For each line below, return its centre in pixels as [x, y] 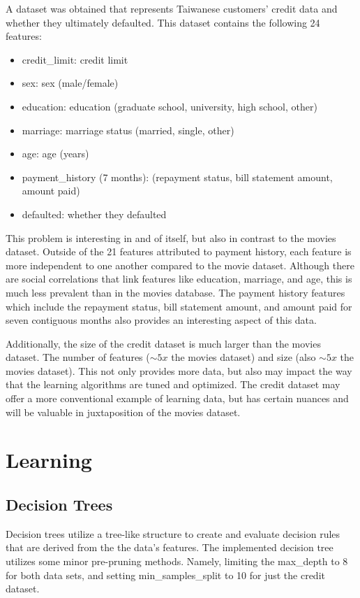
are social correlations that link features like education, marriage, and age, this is [179, 279]
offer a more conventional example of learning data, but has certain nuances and [177, 398]
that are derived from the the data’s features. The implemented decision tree [170, 547]
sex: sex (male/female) [70, 83]
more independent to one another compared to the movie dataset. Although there [180, 265]
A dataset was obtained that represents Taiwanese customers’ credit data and [172, 8]
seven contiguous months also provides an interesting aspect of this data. [161, 320]
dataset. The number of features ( [78, 357]
